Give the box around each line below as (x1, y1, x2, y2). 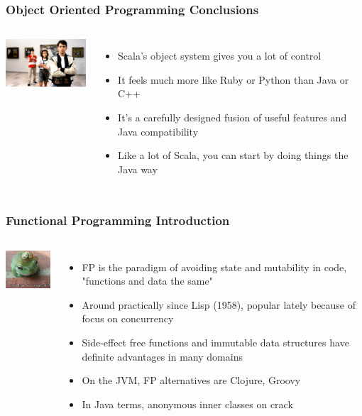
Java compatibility (118, 124, 199, 138)
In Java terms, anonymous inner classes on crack (82, 396, 293, 411)
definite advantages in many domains (82, 349, 243, 363)
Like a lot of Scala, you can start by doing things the (118, 148, 349, 163)
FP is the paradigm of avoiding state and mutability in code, (82, 259, 347, 274)
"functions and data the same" (82, 273, 213, 288)
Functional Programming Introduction (6, 212, 230, 229)
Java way (118, 161, 158, 176)
